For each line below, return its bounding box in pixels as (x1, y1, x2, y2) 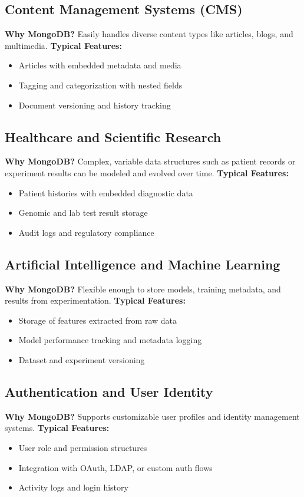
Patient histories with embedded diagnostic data (18, 186, 193, 199)
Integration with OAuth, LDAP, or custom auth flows (18, 461, 213, 473)
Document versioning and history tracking (18, 98, 171, 111)
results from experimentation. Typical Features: (5, 294, 186, 307)
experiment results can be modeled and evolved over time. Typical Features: (5, 166, 289, 179)
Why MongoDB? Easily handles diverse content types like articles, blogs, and (5, 28, 293, 40)
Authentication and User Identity (5, 382, 213, 400)
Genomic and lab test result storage (18, 206, 148, 219)
